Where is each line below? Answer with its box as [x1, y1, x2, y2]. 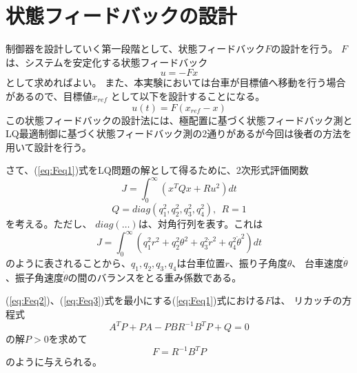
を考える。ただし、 [6, 216, 92, 231]
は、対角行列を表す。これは [138, 216, 263, 231]
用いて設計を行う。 [6, 139, 92, 154]
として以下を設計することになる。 [110, 88, 265, 103]
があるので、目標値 [6, 88, 92, 103]
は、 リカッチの [271, 293, 343, 308]
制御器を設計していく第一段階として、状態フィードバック [6, 41, 265, 56]
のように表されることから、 [6, 256, 131, 270]
